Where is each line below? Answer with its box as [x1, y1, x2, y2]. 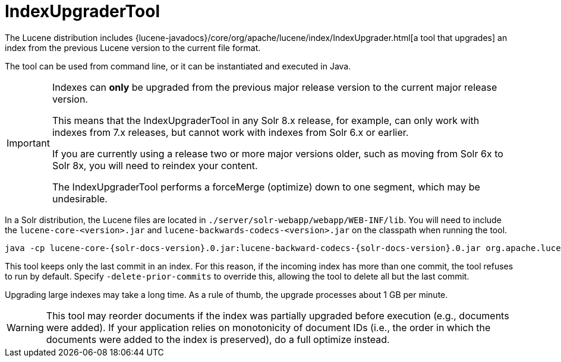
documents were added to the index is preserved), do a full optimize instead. [46, 333, 390, 345]
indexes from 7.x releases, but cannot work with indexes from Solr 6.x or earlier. [52, 126, 409, 138]
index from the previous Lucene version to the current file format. [5, 42, 261, 53]
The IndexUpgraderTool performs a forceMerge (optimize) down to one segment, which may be [52, 180, 480, 193]
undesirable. [52, 192, 108, 205]
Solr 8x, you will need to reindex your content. [52, 159, 258, 172]
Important [7, 136, 50, 149]
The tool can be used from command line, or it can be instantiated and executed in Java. [5, 61, 351, 71]
